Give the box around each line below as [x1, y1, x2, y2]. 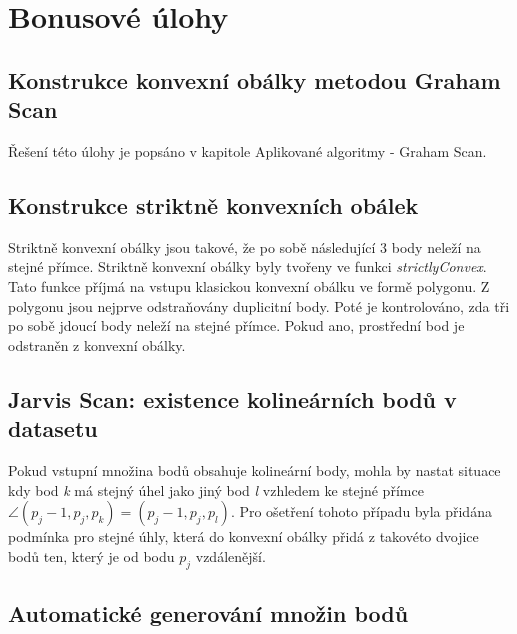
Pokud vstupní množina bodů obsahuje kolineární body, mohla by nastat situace [8, 459, 501, 480]
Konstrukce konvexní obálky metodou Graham [8, 64, 501, 95]
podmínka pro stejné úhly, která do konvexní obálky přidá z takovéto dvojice [8, 526, 479, 547]
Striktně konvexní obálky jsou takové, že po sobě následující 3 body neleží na [8, 236, 481, 257]
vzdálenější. [195, 545, 266, 566]
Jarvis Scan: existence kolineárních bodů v [8, 383, 457, 414]
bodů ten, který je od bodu [8, 545, 175, 566]
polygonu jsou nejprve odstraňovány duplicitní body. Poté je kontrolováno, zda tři [8, 295, 510, 316]
